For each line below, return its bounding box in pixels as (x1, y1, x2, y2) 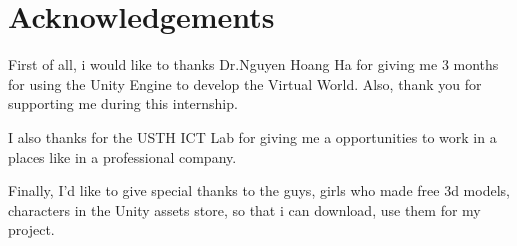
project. (8, 219, 55, 240)
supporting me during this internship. (8, 93, 238, 114)
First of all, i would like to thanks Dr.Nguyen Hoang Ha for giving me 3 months (8, 54, 499, 75)
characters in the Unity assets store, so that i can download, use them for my (8, 199, 481, 220)
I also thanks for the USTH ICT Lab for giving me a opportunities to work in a (8, 126, 497, 147)
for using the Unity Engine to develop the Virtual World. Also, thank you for (8, 73, 482, 94)
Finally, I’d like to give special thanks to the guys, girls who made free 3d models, (8, 180, 510, 201)
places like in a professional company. (8, 146, 237, 167)
